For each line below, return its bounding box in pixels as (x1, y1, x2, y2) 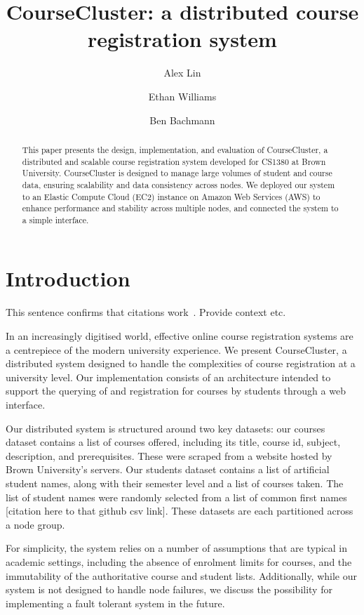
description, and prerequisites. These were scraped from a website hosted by (6, 448, 332, 463)
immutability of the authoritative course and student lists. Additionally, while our (6, 568, 357, 583)
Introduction (6, 264, 130, 293)
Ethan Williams (148, 88, 217, 103)
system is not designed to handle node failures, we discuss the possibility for (6, 582, 332, 597)
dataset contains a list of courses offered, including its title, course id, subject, (6, 435, 341, 449)
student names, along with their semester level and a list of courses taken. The (6, 475, 344, 490)
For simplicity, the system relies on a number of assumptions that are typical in (6, 541, 347, 555)
